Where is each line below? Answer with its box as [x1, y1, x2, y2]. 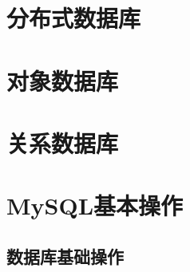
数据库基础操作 [6, 243, 124, 268]
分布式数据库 [6, 2, 141, 34]
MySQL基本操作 [6, 189, 184, 222]
